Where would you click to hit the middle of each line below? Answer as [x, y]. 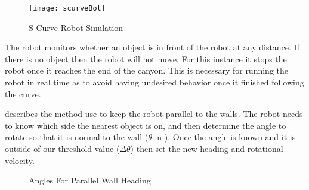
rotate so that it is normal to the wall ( [77, 137]
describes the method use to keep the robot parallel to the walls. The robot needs [154, 114]
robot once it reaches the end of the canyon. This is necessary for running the [147, 70]
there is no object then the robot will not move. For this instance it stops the [146, 58]
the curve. [23, 94]
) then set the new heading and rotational [207, 148]
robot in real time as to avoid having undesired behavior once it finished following [154, 82]
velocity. [20, 160]
